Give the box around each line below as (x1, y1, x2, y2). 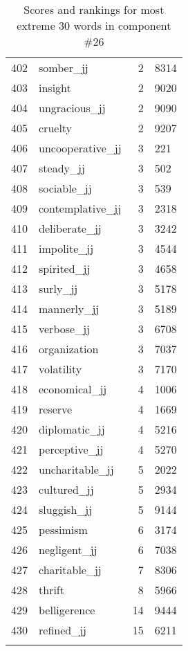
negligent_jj (39, 542, 97, 558)
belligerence (39, 602, 95, 618)
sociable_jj (39, 180, 92, 196)
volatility (39, 361, 82, 377)
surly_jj (39, 280, 78, 296)
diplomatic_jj (39, 421, 105, 437)
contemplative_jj (39, 200, 122, 216)
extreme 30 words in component (17, 17, 171, 33)
